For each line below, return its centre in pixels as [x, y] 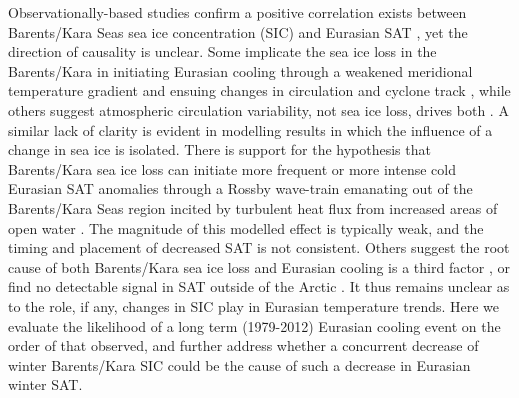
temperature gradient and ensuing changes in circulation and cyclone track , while [259, 90]
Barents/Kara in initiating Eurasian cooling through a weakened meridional [240, 70]
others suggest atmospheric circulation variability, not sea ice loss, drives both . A [258, 109]
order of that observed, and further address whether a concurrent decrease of [243, 345]
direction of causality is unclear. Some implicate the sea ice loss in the [222, 51]
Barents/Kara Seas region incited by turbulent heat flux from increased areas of [253, 207]
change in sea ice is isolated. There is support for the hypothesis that [219, 149]
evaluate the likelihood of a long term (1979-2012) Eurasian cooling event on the [254, 325]
